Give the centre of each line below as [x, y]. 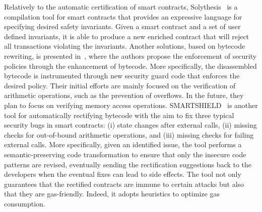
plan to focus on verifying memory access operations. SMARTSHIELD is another [131, 105]
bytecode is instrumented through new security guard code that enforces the [122, 76]
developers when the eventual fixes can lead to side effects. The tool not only [123, 174]
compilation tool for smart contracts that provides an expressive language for [123, 16]
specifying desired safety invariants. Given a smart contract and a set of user [122, 26]
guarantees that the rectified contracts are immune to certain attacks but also [124, 184]
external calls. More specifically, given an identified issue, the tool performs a [123, 144]
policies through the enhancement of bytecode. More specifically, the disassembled [130, 66]
